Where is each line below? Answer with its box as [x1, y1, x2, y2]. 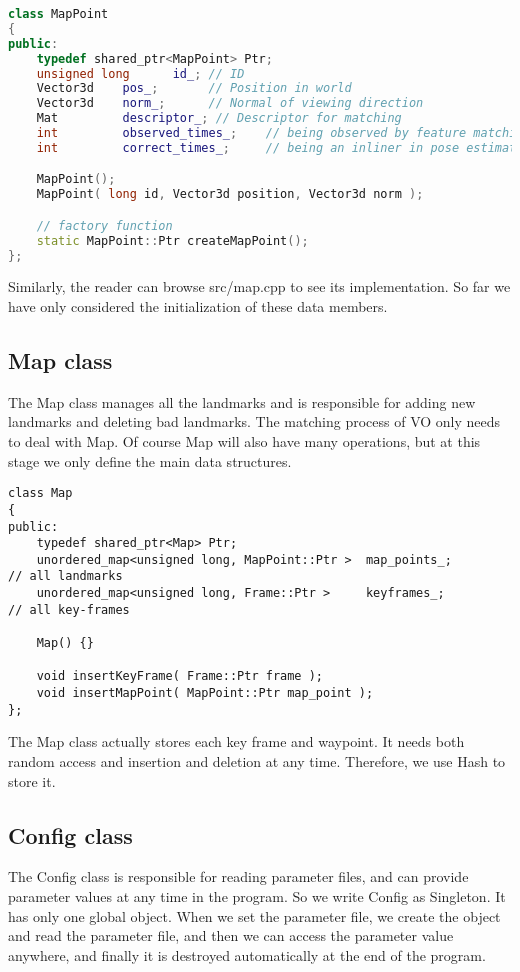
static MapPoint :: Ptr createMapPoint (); [36, 233, 309, 248]
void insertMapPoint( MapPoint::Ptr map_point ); [36, 686, 374, 701]
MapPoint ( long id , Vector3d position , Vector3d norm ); [36, 187, 424, 202]
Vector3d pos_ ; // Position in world [36, 81, 352, 96]
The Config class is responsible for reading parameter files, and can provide [8, 866, 469, 887]
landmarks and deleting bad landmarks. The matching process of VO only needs [8, 411, 501, 432]
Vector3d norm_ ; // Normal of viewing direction [36, 96, 424, 111]
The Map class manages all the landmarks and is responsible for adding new [8, 391, 476, 412]
